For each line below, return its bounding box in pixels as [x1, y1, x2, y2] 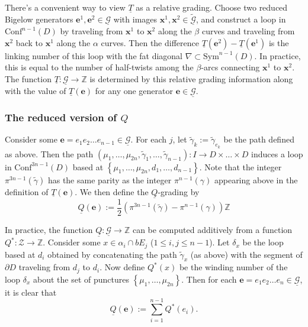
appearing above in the [214, 173, 298, 186]
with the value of [5, 85, 66, 97]
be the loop [242, 236, 284, 248]
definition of [5, 185, 49, 198]
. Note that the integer [199, 160, 282, 173]
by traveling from [60, 25, 123, 37]
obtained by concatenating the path [47, 248, 177, 260]
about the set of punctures [33, 273, 129, 285]
